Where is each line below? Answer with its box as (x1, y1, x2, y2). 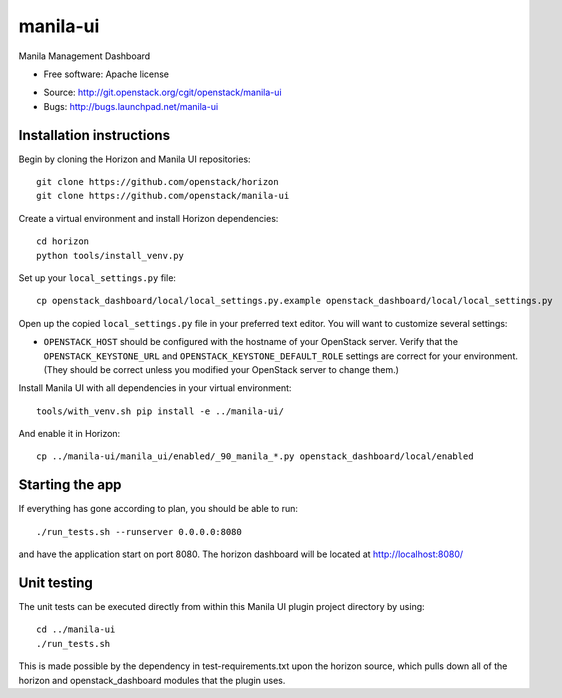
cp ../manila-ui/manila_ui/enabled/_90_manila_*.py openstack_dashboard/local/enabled (36, 451, 474, 462)
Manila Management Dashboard (18, 50, 151, 62)
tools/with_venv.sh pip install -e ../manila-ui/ (36, 405, 285, 417)
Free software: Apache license (43, 68, 170, 80)
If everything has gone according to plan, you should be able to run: (18, 503, 299, 515)
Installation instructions (18, 126, 170, 144)
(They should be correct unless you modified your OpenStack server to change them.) (43, 363, 400, 375)
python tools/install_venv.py (36, 250, 185, 261)
